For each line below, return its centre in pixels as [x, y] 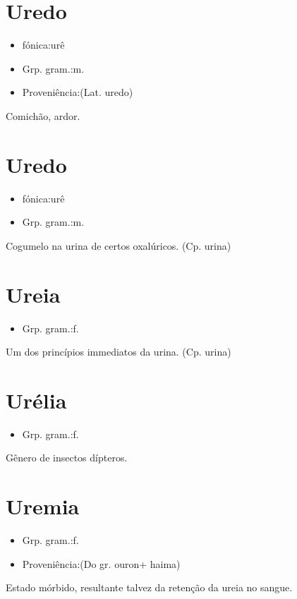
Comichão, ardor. [43, 115]
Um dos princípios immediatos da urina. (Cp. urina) [119, 352]
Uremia [43, 506]
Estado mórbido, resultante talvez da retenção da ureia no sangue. [149, 587]
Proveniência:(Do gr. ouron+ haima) [101, 563]
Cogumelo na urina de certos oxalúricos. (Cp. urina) [119, 245]
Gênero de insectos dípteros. [67, 458]
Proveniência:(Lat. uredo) [78, 92]
